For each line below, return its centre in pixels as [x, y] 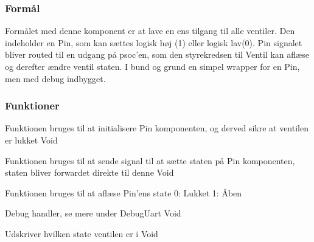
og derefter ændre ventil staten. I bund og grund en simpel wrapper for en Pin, [152, 66]
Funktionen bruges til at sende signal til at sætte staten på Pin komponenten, [150, 160]
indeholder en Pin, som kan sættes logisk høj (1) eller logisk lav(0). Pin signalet [154, 42]
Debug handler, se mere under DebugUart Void [93, 213]
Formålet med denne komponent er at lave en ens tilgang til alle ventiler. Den [150, 31]
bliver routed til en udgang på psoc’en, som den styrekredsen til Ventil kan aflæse [157, 54]
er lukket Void [31, 140]
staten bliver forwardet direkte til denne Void [89, 172]
